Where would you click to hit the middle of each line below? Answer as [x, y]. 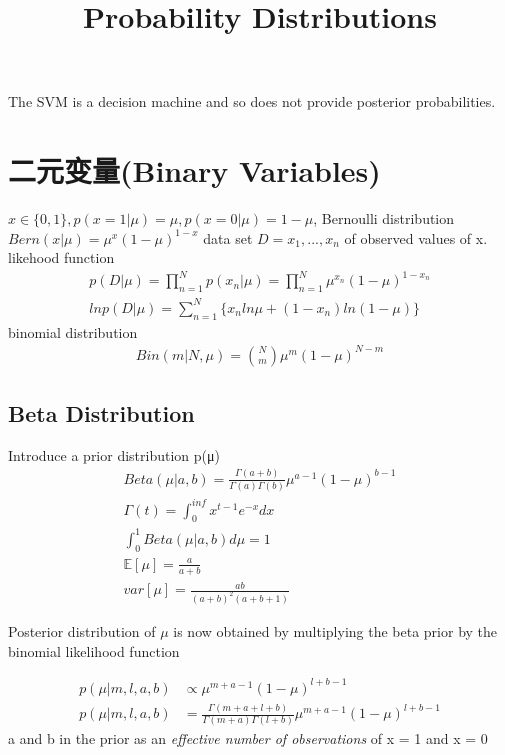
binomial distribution [73, 331]
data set [228, 237]
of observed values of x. [416, 237]
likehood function [61, 257]
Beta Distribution [101, 413]
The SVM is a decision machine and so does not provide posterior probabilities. [252, 101]
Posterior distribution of [82, 631]
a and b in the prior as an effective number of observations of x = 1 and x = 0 [248, 738]
